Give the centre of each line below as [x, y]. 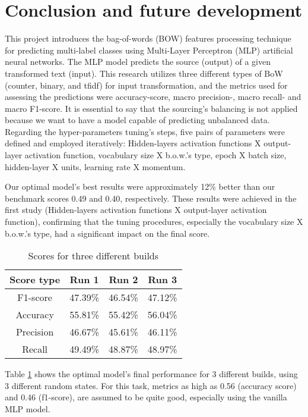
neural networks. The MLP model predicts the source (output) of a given [138, 62]
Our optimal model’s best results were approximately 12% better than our [140, 186]
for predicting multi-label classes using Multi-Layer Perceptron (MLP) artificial [149, 50]
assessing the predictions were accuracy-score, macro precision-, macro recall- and [153, 97]
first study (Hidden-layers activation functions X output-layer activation [136, 210]
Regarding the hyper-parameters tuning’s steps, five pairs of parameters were [145, 131]
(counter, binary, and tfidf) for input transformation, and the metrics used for [146, 85]
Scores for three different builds [93, 256]
